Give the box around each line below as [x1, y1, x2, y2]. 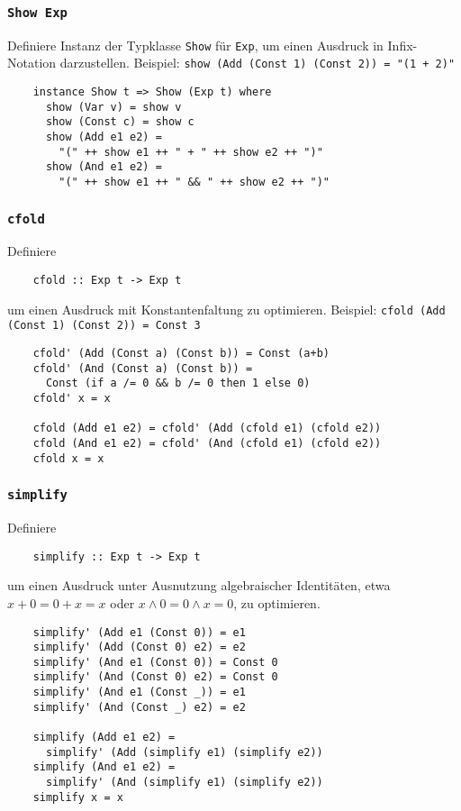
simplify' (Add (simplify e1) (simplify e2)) [45, 745, 323, 759]
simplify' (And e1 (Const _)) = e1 [32, 686, 246, 699]
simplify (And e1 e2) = [32, 761, 176, 774]
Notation [7, 53, 57, 72]
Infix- [387, 35, 418, 54]
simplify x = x [32, 790, 123, 804]
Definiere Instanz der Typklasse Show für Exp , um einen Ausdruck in [7, 35, 384, 54]
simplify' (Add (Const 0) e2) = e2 [32, 641, 246, 654]
